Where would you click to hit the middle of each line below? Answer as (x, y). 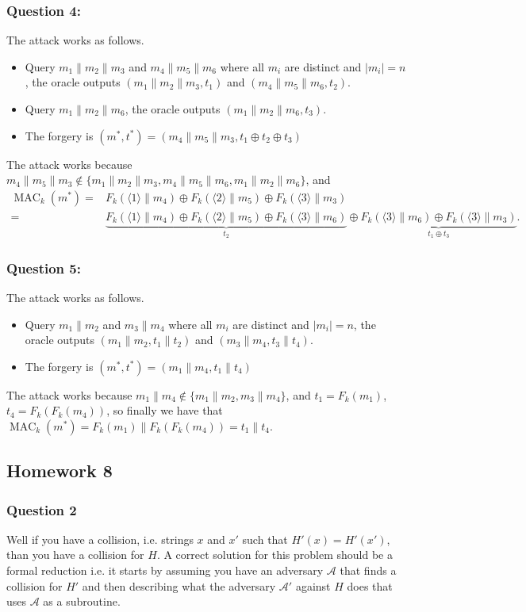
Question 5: (44, 268)
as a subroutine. (82, 601)
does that (370, 585)
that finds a (368, 570)
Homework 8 (60, 470)
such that (265, 539)
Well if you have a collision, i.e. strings (100, 539)
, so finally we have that (165, 410)
